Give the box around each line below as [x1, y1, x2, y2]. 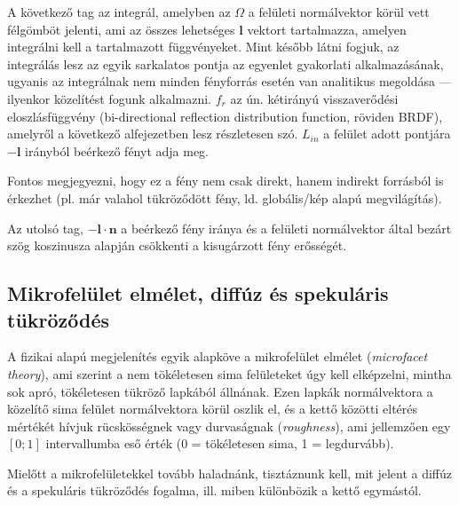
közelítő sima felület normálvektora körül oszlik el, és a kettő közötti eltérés [7, 399, 418, 418]
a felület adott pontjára [323, 124, 451, 143]
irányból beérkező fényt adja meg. [25, 141, 210, 160]
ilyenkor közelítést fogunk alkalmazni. [7, 89, 211, 107]
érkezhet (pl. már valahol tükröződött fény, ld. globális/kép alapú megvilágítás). [7, 188, 442, 207]
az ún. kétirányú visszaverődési [230, 89, 399, 107]
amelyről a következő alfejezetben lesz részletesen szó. [7, 124, 298, 143]
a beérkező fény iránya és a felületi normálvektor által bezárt [121, 218, 452, 237]
